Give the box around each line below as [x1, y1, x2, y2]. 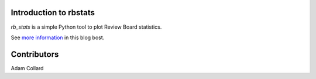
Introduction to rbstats [11, 8, 95, 18]
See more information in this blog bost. [11, 34, 105, 41]
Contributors [11, 49, 59, 59]
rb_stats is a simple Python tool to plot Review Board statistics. [11, 23, 162, 30]
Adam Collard [11, 64, 44, 71]
